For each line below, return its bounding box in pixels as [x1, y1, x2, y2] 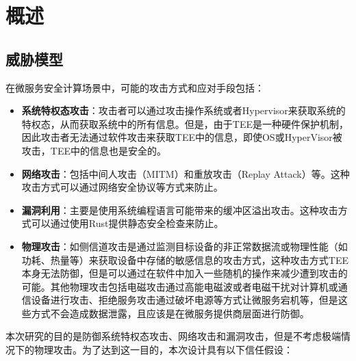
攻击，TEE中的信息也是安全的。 [21, 143, 166, 157]
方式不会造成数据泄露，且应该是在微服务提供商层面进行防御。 [31, 306, 309, 320]
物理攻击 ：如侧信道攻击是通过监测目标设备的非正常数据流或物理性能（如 [21, 239, 348, 253]
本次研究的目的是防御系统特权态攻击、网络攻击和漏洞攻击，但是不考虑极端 [5, 329, 341, 343]
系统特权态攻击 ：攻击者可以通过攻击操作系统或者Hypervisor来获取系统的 [21, 103, 346, 118]
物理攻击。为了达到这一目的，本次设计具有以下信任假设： [34, 343, 293, 357]
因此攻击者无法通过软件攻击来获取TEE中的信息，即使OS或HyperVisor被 [21, 130, 342, 144]
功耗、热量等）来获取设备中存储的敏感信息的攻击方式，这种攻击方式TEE [21, 252, 348, 267]
